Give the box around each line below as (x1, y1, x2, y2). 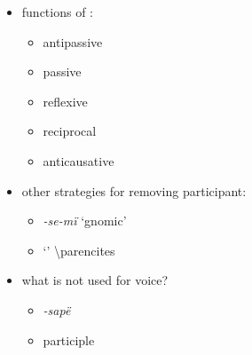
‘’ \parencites (43, 241, 115, 259)
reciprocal (43, 122, 97, 140)
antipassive (43, 32, 103, 51)
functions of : (21, 3, 94, 20)
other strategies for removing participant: (21, 181, 247, 200)
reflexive (43, 91, 88, 110)
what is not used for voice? (21, 271, 169, 289)
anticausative (43, 151, 114, 170)
